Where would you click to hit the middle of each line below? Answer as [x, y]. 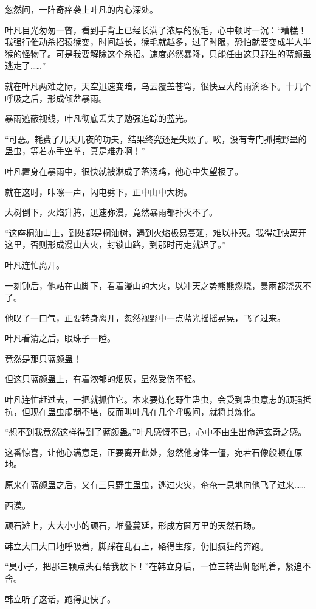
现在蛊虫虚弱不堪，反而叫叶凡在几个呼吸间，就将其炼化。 [145, 411]
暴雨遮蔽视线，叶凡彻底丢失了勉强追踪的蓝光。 [98, 118]
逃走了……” [26, 65]
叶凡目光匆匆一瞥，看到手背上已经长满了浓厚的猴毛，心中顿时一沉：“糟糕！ [156, 30]
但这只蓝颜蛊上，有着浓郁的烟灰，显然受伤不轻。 [103, 379]
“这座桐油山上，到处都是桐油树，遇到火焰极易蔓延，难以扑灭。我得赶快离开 [156, 232]
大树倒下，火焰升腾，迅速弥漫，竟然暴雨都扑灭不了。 [111, 212]
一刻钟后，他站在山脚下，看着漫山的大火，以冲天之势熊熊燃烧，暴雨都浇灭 [154, 285]
